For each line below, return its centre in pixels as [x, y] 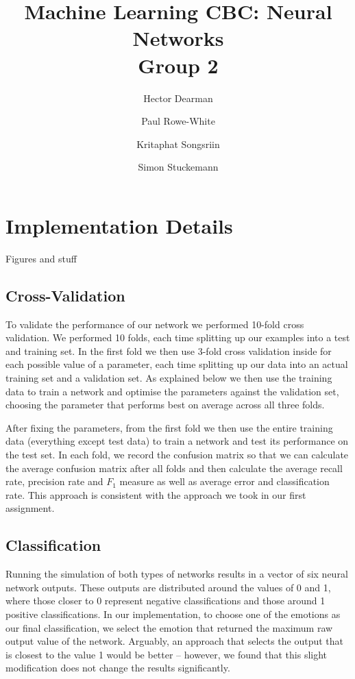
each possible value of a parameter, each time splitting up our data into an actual [177, 364]
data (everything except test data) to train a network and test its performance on [177, 441]
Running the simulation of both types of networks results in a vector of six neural [177, 574]
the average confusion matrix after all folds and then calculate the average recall [174, 468]
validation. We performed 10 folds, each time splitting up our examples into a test [178, 337]
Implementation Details [119, 225]
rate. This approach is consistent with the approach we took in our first [156, 494]
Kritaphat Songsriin [178, 144]
